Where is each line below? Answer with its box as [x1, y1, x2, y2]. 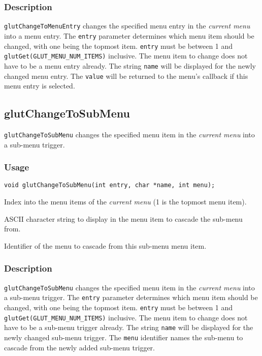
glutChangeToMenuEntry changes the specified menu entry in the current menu [4, 20, 250, 31]
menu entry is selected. [4, 80, 75, 91]
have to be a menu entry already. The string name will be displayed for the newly [4, 60, 256, 71]
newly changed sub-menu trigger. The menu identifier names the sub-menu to [4, 332, 243, 342]
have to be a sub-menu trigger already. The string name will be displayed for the [4, 322, 253, 333]
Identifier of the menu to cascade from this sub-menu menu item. [4, 240, 207, 251]
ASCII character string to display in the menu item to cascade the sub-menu [4, 213, 243, 224]
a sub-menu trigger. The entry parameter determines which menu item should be [4, 292, 258, 303]
